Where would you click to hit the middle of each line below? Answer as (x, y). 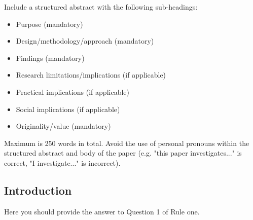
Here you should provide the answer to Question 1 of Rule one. (102, 211)
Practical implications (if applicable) (73, 91)
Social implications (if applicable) (68, 109)
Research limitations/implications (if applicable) (91, 75)
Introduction (38, 190)
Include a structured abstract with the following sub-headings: (101, 7)
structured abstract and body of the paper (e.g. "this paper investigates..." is (123, 153)
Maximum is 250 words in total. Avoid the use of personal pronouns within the (127, 143)
